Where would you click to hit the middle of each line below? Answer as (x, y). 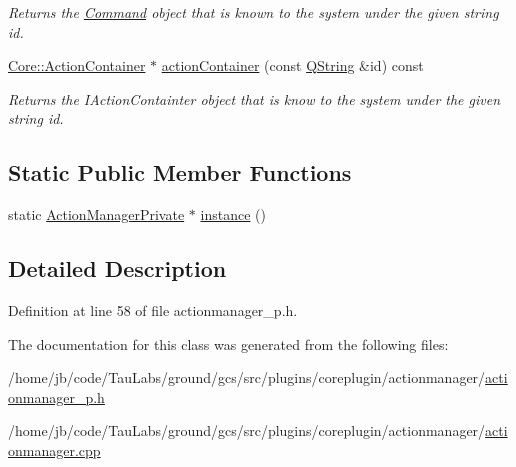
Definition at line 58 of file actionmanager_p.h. (153, 309)
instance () (233, 214)
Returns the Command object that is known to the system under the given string (253, 12)
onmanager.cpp (54, 449)
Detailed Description (117, 268)
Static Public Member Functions (180, 172)
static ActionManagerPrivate (96, 214)
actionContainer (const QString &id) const (292, 65)
